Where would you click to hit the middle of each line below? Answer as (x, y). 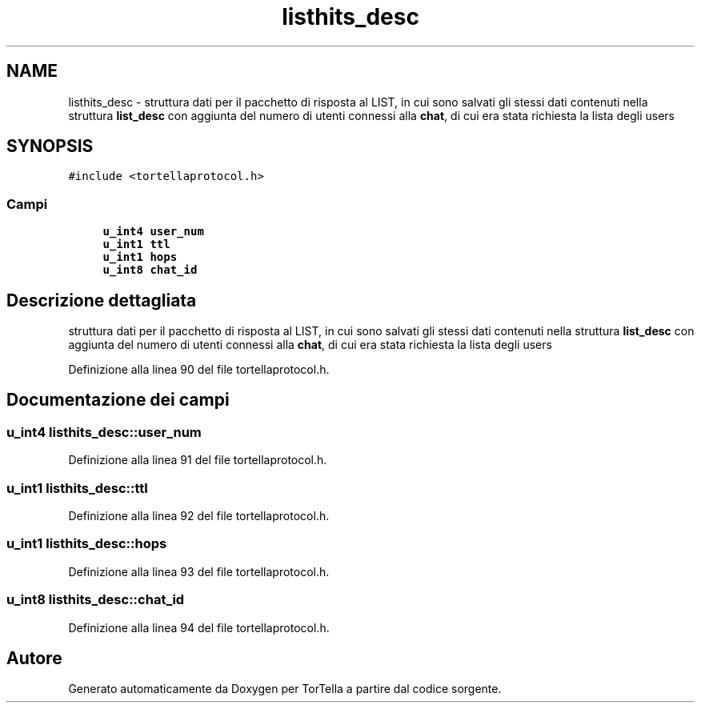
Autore (34, 658)
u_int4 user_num (153, 232)
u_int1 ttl (136, 244)
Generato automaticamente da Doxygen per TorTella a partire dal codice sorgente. (285, 689)
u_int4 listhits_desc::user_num (104, 432)
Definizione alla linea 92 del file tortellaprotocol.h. (199, 516)
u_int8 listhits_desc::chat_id (96, 600)
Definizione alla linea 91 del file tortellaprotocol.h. (198, 460)
